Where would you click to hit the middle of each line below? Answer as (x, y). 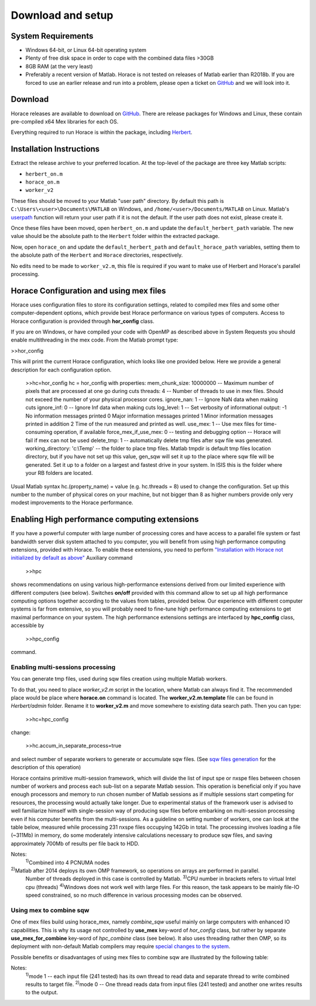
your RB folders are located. (59, 473)
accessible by (28, 625)
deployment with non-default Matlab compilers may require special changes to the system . (121, 946)
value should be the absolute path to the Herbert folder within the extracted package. (115, 236)
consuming (39, 432)
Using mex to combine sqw (50, 910)
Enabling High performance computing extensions (105, 520)
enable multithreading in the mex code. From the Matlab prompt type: (95, 340)
